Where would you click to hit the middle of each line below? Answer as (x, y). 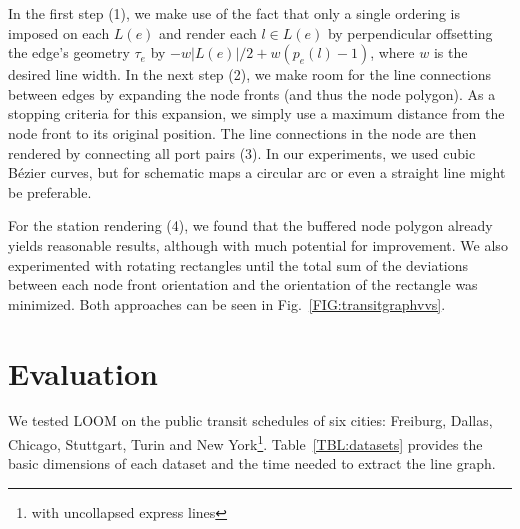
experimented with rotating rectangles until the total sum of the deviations (238, 264)
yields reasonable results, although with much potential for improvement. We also (258, 244)
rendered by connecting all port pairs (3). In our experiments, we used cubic (242, 152)
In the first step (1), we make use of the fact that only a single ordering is (234, 13)
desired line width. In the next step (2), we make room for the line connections (249, 74)
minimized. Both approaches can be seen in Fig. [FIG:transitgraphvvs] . (227, 303)
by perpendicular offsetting (410, 32)
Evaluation (83, 372)
